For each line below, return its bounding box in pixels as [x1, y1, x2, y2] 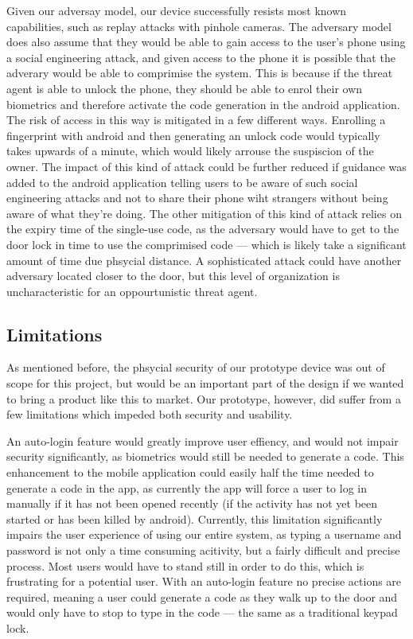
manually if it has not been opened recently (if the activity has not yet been [6, 495, 378, 512]
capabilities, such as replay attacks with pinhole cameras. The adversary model [6, 18, 392, 34]
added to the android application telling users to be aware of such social [6, 173, 358, 190]
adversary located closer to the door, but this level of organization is [6, 267, 340, 284]
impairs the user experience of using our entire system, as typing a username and [6, 526, 402, 543]
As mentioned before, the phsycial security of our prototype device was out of [6, 359, 385, 376]
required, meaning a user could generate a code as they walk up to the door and [6, 588, 398, 605]
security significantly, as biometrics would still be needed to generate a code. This [6, 448, 404, 465]
